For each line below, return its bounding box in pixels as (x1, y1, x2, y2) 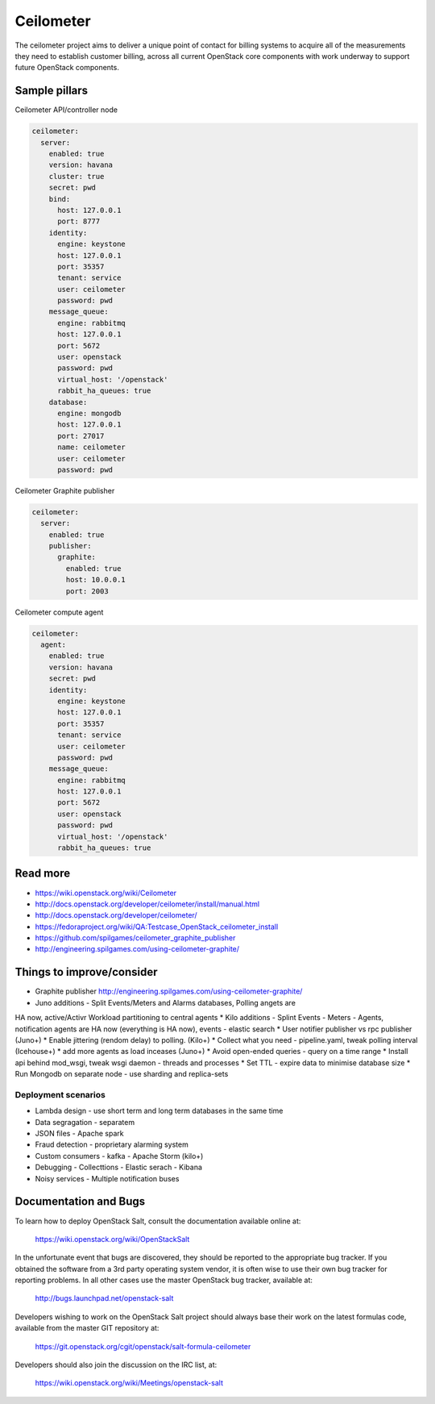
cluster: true (48, 172, 105, 181)
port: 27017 (57, 431, 105, 440)
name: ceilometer (57, 443, 126, 452)
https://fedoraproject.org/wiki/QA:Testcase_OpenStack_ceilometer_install (35, 922, 279, 931)
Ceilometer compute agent (14, 607, 104, 617)
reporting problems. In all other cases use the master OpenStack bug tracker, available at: (14, 1275, 313, 1285)
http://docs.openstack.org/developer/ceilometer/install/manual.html (35, 899, 260, 909)
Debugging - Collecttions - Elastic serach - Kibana (35, 1162, 203, 1173)
